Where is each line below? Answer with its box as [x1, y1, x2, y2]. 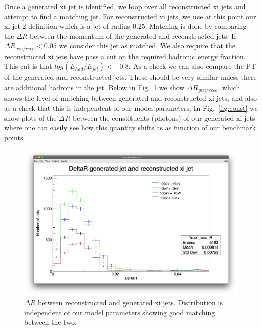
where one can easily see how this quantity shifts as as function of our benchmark [4, 122, 256, 133]
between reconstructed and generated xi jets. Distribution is [37, 297, 223, 308]
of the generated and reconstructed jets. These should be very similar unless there [4, 72, 257, 83]
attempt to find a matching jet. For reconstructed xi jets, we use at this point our [4, 11, 256, 21]
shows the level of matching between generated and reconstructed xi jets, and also [4, 93, 257, 103]
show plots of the [4, 112, 57, 123]
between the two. [24, 317, 77, 327]
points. [4, 132, 25, 142]
